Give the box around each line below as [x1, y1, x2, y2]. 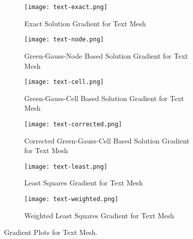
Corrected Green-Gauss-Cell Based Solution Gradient [24, 135, 189, 146]
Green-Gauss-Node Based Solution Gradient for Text [24, 50, 188, 61]
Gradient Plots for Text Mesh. [4, 227, 98, 237]
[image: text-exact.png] [24, 4, 108, 11]
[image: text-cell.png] [24, 78, 104, 86]
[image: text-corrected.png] [24, 120, 122, 128]
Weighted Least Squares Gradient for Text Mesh [24, 210, 174, 220]
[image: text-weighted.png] [24, 196, 119, 203]
